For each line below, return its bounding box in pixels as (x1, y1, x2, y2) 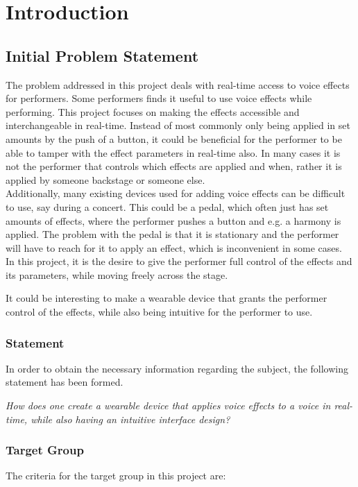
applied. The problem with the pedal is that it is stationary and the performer (6, 227, 339, 241)
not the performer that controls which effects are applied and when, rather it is (6, 159, 342, 173)
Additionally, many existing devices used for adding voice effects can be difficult (6, 186, 346, 200)
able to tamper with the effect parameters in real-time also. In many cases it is (6, 145, 341, 160)
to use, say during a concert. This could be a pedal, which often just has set (6, 199, 329, 214)
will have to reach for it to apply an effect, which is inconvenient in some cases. (6, 240, 342, 255)
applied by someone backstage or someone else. (6, 172, 205, 187)
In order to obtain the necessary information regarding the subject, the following (6, 361, 349, 375)
